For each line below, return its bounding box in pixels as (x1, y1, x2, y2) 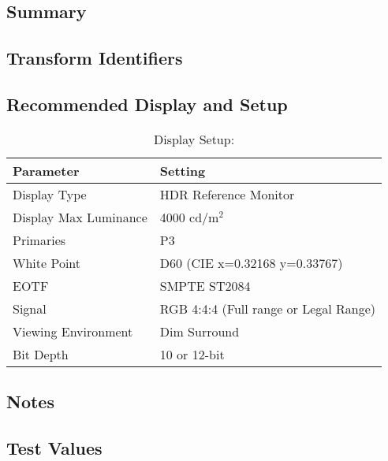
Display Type (13, 184, 87, 203)
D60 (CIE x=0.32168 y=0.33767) (159, 253, 343, 272)
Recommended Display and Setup (6, 91, 288, 116)
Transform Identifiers (6, 45, 183, 69)
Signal (13, 299, 47, 318)
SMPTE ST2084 (159, 276, 251, 295)
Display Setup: (153, 129, 235, 148)
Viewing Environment (13, 322, 133, 340)
